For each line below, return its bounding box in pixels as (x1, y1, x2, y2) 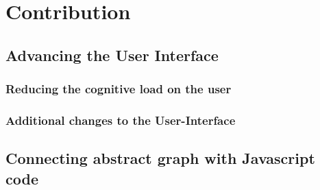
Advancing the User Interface (5, 44, 219, 65)
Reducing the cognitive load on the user (5, 80, 232, 97)
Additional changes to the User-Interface (5, 111, 236, 128)
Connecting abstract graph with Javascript (5, 147, 315, 169)
